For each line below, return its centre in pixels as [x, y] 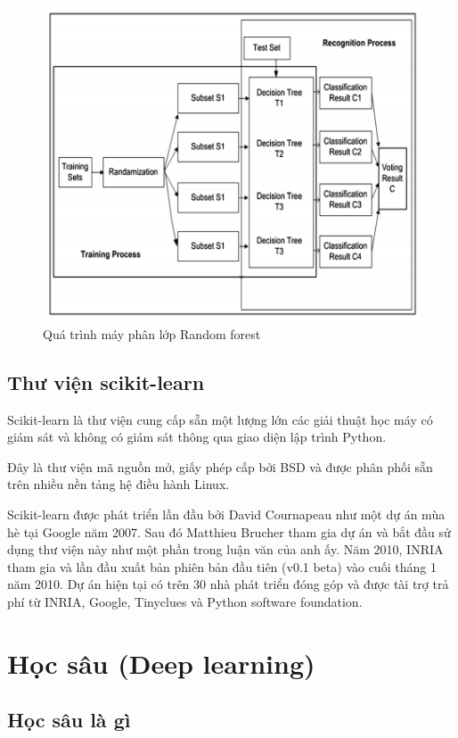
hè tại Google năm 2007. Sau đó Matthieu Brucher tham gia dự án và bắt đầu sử [229, 531]
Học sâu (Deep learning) [161, 663]
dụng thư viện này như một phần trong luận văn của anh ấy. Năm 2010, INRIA [225, 549]
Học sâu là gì [69, 720]
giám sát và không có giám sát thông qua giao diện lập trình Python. [197, 437]
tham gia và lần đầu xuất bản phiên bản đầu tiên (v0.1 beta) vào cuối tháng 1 [222, 566]
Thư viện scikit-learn [106, 381]
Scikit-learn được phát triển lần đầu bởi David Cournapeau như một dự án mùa [226, 514]
